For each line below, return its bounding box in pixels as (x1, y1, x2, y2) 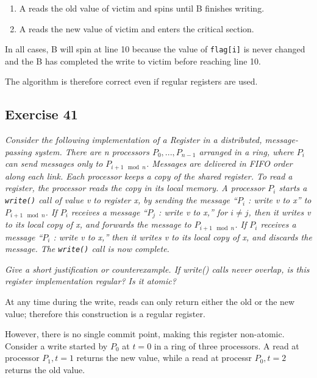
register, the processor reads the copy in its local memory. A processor (5, 181, 265, 194)
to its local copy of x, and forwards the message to (5, 218, 191, 231)
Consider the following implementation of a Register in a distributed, (5, 133, 262, 146)
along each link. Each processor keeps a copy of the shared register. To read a (5, 169, 293, 182)
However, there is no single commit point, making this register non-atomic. (5, 327, 285, 340)
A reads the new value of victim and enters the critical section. (19, 22, 254, 35)
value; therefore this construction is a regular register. (5, 307, 205, 320)
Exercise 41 (5, 105, 78, 124)
